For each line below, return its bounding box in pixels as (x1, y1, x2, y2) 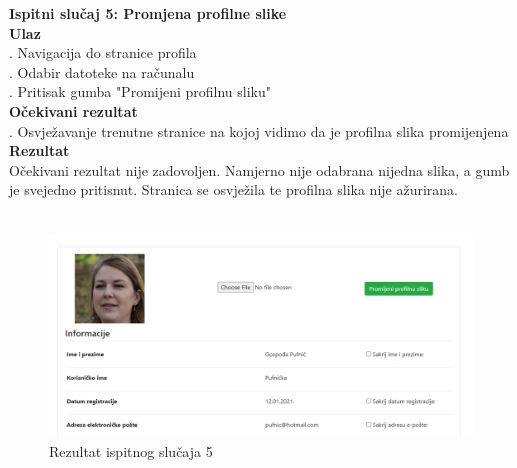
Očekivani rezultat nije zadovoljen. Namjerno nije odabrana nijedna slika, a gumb (9, 159, 510, 180)
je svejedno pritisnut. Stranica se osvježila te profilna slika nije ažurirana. (9, 179, 459, 200)
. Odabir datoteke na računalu (9, 61, 195, 82)
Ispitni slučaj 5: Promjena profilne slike (9, 3, 287, 23)
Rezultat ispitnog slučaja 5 (49, 440, 213, 461)
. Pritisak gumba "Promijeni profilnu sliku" (9, 81, 272, 102)
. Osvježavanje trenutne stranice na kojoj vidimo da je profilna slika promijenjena (9, 120, 509, 141)
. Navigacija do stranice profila (9, 42, 197, 63)
